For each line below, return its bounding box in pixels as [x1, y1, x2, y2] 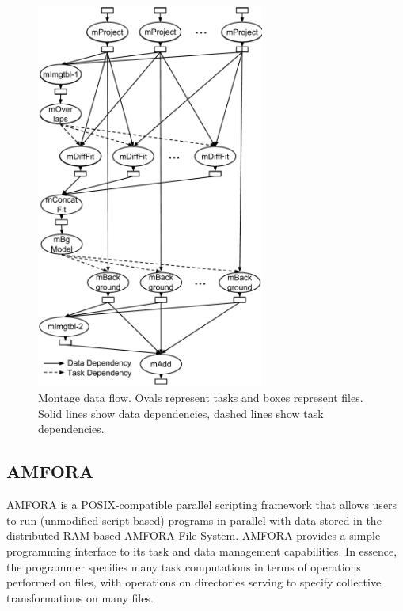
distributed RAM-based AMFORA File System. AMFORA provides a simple [6, 527, 381, 544]
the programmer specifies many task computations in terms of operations [6, 558, 361, 575]
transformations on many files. [6, 589, 154, 605]
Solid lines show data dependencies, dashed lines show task [38, 404, 324, 421]
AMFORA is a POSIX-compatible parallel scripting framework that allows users [6, 496, 397, 513]
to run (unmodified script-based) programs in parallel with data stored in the [6, 511, 382, 528]
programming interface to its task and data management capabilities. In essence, [6, 542, 397, 559]
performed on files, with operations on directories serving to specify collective [6, 574, 382, 590]
